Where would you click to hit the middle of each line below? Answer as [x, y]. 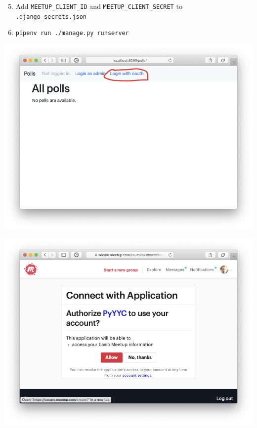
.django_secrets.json [51, 17]
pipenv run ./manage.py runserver [72, 33]
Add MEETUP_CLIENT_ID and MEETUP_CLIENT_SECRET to [99, 6]
